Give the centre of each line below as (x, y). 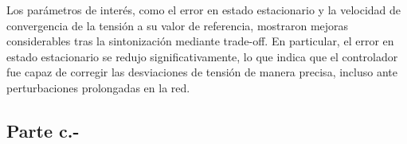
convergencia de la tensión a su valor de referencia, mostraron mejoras (178, 25)
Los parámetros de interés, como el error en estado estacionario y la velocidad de (204, 10)
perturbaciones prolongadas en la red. (98, 87)
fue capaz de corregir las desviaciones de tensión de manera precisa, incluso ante (202, 72)
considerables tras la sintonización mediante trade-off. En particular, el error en (200, 41)
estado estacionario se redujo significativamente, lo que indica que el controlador (202, 56)
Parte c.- (43, 130)
